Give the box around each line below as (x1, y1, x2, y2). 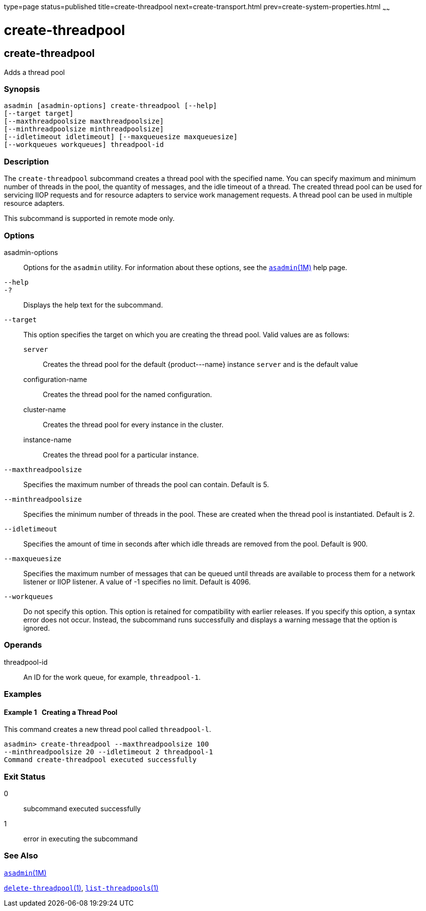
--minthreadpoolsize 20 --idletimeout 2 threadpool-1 (4, 748, 213, 756)
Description (4, 156, 49, 166)
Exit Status (4, 771, 46, 782)
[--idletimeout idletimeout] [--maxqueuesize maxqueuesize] (4, 133, 238, 141)
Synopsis (4, 84, 40, 94)
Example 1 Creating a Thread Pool (4, 708, 118, 716)
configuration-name (23, 375, 87, 383)
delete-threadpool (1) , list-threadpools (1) (4, 883, 159, 892)
